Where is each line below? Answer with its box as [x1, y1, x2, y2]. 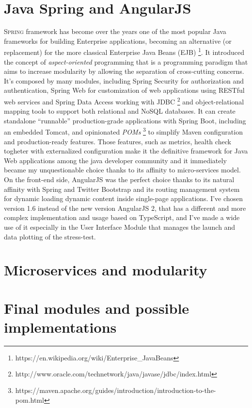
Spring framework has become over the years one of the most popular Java [4, 26, 226, 36]
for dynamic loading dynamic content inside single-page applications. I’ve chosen [4, 193, 243, 204]
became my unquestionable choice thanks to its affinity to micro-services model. [4, 165, 241, 175]
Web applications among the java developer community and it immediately [4, 155, 227, 165]
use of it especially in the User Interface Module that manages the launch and [4, 221, 236, 232]
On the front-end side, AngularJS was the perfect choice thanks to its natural [4, 174, 235, 184]
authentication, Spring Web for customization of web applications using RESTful [4, 85, 245, 95]
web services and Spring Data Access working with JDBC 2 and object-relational [4, 95, 244, 106]
